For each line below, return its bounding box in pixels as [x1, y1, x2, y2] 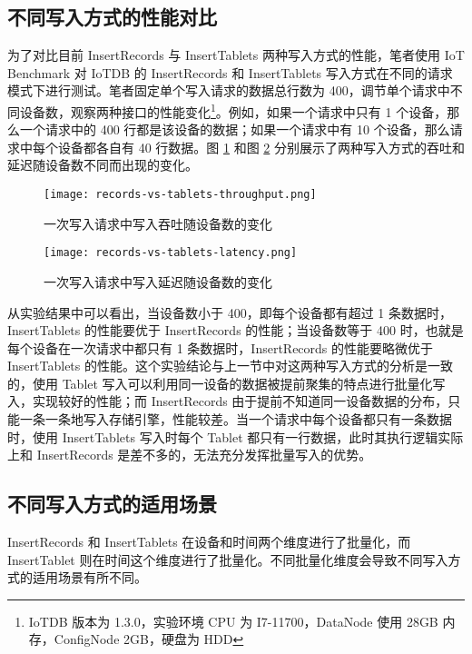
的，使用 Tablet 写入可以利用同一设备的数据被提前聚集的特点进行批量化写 [7, 373, 446, 392]
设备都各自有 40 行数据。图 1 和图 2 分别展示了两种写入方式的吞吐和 [57, 137, 465, 156]
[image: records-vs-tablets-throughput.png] [44, 188, 317, 202]
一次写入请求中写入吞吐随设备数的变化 [44, 213, 272, 233]
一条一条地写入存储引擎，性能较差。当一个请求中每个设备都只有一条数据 [19, 410, 452, 429]
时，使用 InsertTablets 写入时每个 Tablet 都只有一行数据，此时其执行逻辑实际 [7, 427, 464, 446]
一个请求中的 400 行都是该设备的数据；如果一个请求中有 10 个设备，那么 [19, 120, 450, 139]
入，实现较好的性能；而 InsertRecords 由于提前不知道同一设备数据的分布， [7, 391, 448, 411]
